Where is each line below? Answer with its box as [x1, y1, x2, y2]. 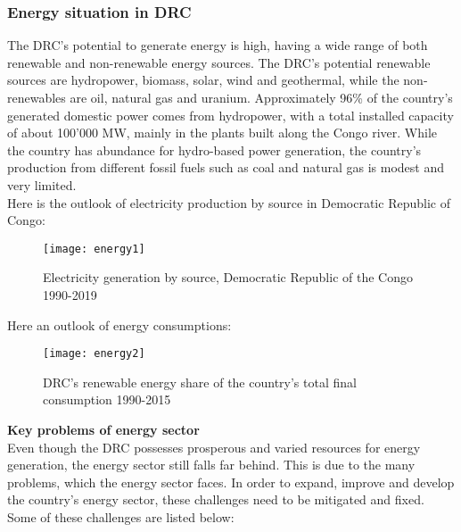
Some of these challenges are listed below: [7, 508, 235, 526]
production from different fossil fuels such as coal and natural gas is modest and [7, 158, 444, 177]
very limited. [7, 175, 77, 194]
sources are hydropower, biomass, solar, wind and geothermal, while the [7, 71, 399, 89]
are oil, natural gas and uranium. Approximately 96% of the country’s [70, 88, 453, 106]
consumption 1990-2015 [43, 390, 171, 409]
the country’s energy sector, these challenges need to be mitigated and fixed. [7, 490, 424, 509]
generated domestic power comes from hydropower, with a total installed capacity [7, 105, 454, 124]
